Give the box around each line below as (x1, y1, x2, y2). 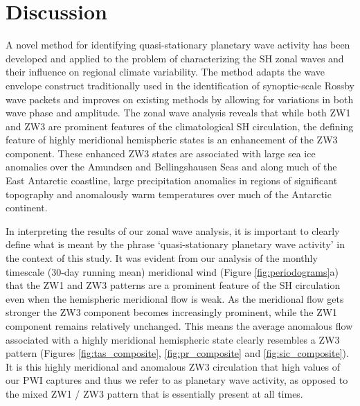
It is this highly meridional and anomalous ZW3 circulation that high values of (6, 359, 341, 373)
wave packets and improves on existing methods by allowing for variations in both (6, 91, 354, 106)
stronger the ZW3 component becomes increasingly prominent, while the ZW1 (6, 305, 338, 319)
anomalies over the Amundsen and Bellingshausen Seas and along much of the (6, 159, 337, 174)
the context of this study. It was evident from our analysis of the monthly (6, 251, 318, 265)
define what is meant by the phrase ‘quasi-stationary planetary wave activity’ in (6, 237, 345, 251)
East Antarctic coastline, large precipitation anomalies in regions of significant (6, 173, 338, 188)
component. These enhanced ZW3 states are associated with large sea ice (6, 145, 316, 160)
